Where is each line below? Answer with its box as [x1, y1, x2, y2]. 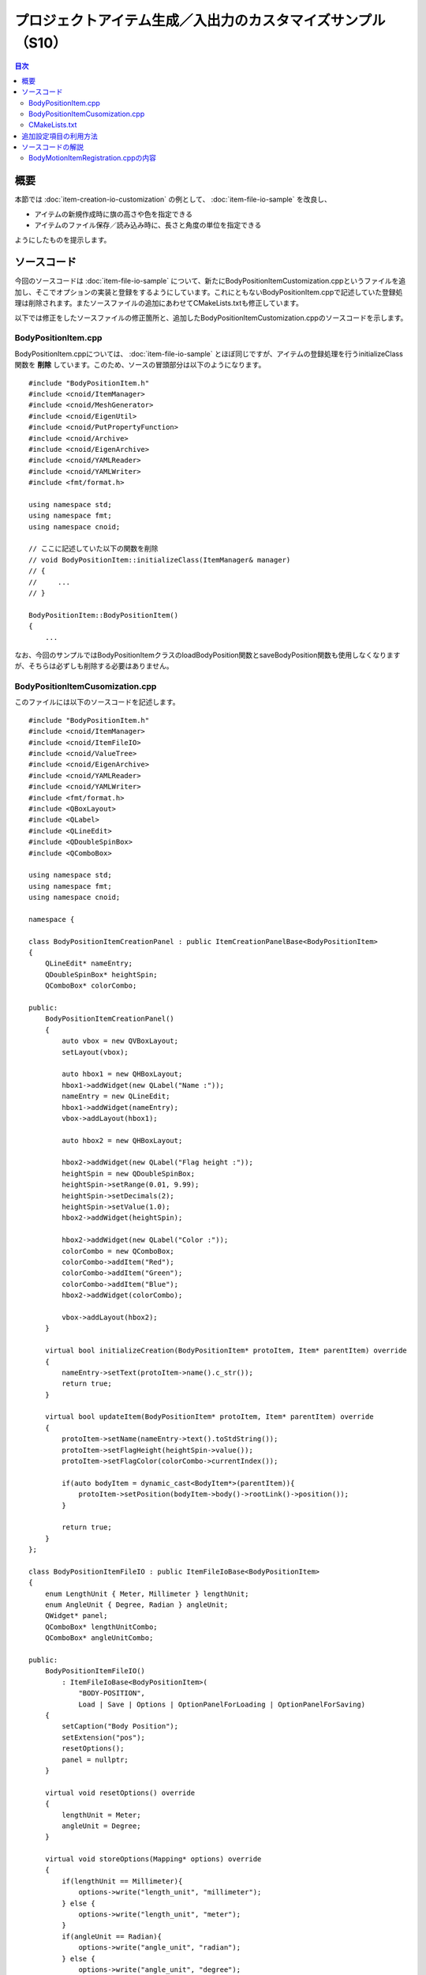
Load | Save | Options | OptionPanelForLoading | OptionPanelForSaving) [78, 1699, 366, 1709]
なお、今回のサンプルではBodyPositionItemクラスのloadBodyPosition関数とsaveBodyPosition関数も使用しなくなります [14, 650, 401, 660]
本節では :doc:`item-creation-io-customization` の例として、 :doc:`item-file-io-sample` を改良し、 [14, 194, 331, 205]
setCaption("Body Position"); [62, 1722, 179, 1731]
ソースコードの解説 [21, 142, 84, 152]
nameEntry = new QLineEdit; [62, 1092, 170, 1101]
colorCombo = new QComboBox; [62, 1247, 175, 1255]
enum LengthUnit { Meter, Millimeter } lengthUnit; [44, 1589, 249, 1598]
